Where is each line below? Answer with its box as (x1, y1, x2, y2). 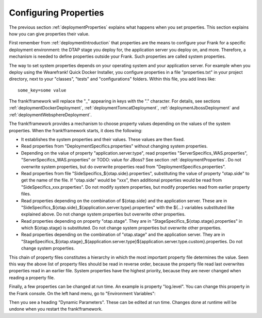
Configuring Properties (9, 7, 104, 18)
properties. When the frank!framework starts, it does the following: (9, 127, 143, 133)
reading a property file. (9, 275, 55, 281)
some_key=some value (17, 88, 66, 93)
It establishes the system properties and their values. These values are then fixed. (21, 137, 185, 142)
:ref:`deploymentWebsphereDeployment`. (9, 112, 92, 118)
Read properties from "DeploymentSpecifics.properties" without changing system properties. (21, 143, 208, 149)
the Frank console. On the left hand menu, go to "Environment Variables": (9, 290, 156, 296)
